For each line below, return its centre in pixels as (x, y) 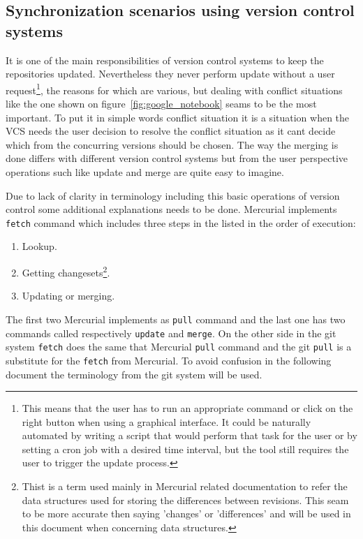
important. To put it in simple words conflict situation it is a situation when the (178, 117)
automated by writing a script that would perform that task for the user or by (190, 435)
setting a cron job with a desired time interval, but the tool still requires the (185, 449)
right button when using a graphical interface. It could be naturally (166, 421)
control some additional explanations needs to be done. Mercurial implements (171, 209)
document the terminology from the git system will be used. (134, 374)
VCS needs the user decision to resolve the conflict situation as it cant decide (171, 131)
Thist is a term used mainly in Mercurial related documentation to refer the (185, 486)
